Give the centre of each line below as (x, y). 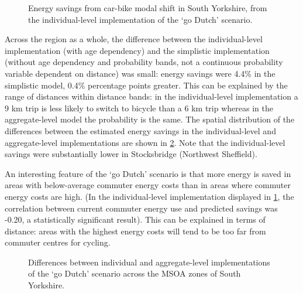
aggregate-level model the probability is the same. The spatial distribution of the (150, 119)
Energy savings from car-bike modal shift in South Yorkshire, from (148, 8)
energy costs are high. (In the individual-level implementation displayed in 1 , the (149, 196)
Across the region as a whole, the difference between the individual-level (134, 39)
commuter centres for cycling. (58, 242)
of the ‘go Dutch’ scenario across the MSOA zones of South (135, 273)
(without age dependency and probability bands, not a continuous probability (144, 62)
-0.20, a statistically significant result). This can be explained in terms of (135, 219)
